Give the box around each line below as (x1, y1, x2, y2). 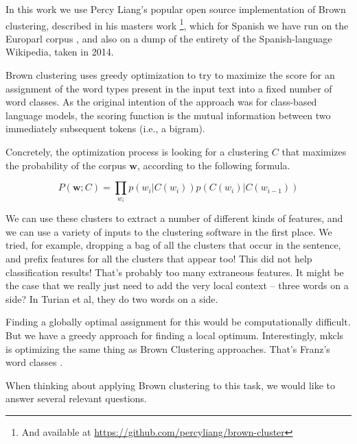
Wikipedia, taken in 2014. (5, 45, 114, 59)
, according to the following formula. (137, 158, 290, 172)
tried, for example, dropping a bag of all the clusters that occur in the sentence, (5, 238, 341, 252)
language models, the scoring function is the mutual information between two (5, 108, 331, 122)
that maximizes (281, 145, 347, 158)
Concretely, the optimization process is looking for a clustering (5, 145, 269, 158)
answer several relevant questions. (5, 391, 147, 406)
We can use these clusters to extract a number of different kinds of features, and (5, 211, 343, 225)
